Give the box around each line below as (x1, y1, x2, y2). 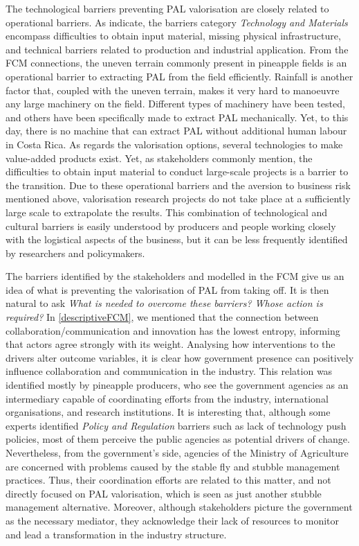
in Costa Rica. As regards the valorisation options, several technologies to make (6, 136, 343, 151)
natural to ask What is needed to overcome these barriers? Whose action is (6, 296, 323, 310)
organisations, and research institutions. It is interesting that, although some (6, 405, 331, 419)
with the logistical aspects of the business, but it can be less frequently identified (6, 232, 348, 247)
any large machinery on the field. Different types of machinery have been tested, (6, 96, 345, 111)
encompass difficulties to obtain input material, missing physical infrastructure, (6, 28, 341, 43)
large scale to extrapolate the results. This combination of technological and (6, 204, 328, 219)
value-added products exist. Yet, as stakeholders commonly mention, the (6, 150, 313, 165)
